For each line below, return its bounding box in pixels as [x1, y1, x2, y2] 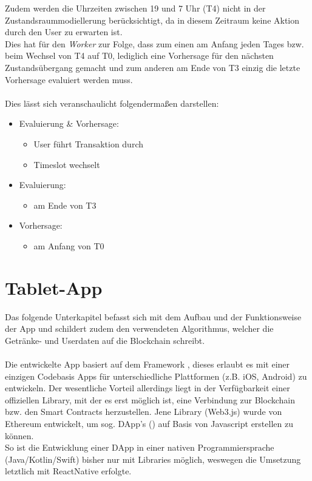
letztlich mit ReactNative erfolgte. [5, 465, 132, 477]
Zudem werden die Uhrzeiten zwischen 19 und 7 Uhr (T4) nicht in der [5, 2, 266, 14]
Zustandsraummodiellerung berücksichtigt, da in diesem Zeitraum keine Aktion [5, 13, 300, 26]
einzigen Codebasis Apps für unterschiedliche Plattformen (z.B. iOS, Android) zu [5, 369, 307, 382]
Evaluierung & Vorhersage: [19, 117, 119, 130]
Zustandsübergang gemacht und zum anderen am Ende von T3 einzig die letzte [5, 61, 300, 73]
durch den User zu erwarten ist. [5, 25, 123, 38]
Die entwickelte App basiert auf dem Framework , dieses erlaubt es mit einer [5, 358, 290, 370]
